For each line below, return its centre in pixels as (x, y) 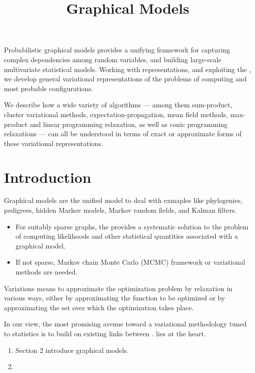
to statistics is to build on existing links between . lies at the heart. (105, 333)
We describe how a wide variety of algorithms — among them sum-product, (118, 105)
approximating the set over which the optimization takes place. (99, 307)
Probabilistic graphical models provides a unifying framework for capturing (117, 50)
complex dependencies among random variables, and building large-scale (113, 59)
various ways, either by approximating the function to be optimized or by (114, 298)
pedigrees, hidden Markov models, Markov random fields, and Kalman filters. (120, 210)
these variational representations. (54, 143)
